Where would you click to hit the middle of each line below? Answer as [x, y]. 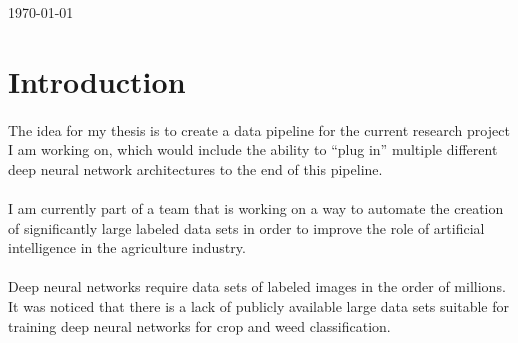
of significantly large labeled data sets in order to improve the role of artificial [246, 227]
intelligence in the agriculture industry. [127, 247]
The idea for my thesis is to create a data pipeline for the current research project [259, 129]
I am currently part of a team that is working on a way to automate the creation [256, 207]
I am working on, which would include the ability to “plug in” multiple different [253, 149]
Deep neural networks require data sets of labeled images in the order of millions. [257, 286]
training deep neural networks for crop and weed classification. [199, 325]
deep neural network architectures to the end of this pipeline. [195, 168]
